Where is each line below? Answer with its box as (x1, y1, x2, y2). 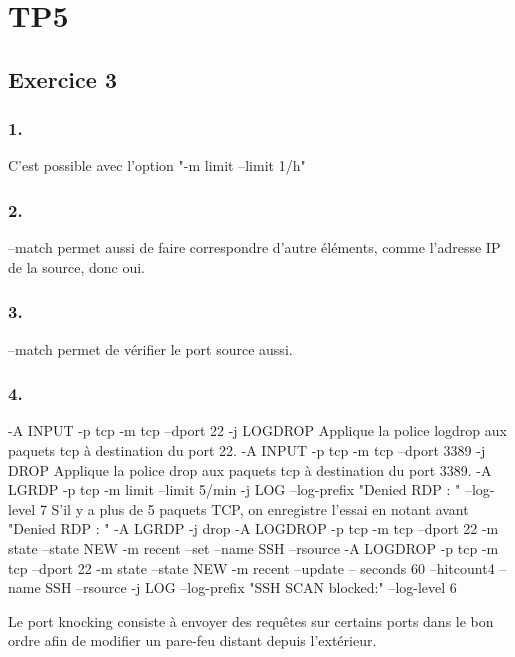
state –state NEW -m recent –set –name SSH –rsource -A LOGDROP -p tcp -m (8, 537, 499, 558)
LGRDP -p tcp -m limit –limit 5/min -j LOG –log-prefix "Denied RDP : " (8, 479, 461, 500)
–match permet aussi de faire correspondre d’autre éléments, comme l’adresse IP (8, 237, 501, 258)
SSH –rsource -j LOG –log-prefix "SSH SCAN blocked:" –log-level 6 (45, 577, 457, 598)
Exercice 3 (8, 63, 117, 94)
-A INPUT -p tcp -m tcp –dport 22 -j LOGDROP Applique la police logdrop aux (8, 420, 507, 441)
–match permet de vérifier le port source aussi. (8, 338, 293, 359)
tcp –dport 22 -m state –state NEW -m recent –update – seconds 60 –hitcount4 (8, 557, 495, 578)
